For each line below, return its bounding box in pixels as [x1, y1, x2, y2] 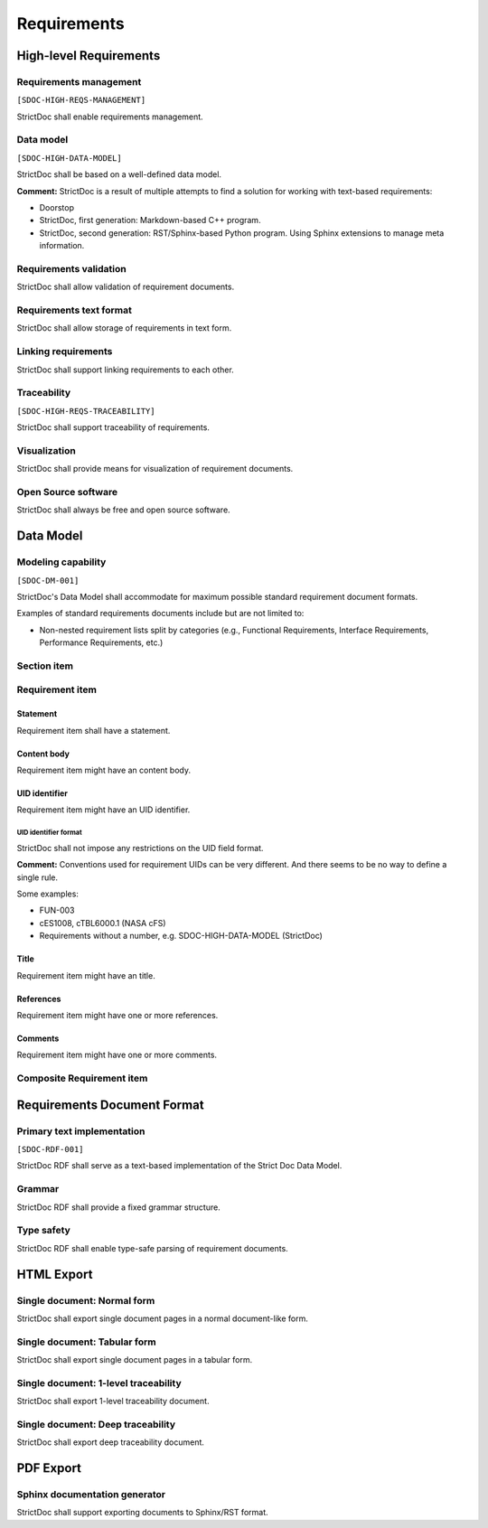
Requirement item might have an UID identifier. [16, 804, 191, 815]
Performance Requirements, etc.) [39, 637, 164, 648]
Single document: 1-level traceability [16, 1376, 182, 1389]
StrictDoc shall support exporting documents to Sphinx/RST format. [16, 1507, 268, 1518]
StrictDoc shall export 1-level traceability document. [16, 1396, 210, 1407]
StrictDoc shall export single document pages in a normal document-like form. [16, 1313, 309, 1324]
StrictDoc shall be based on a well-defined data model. [16, 169, 221, 180]
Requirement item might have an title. [16, 970, 155, 980]
